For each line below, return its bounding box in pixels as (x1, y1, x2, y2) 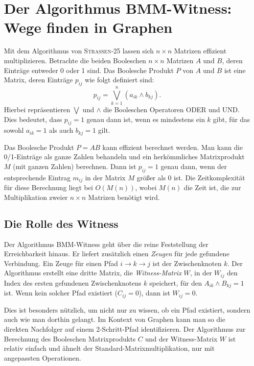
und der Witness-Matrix (145, 333, 218, 343)
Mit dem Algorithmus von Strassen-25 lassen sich (4, 46, 154, 56)
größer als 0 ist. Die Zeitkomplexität (137, 172, 245, 182)
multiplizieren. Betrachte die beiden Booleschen (4, 55, 146, 65)
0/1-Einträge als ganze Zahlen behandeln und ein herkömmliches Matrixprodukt (4, 151, 245, 162)
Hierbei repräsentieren (4, 104, 70, 115)
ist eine (224, 65, 246, 75)
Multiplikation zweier (4, 192, 68, 202)
